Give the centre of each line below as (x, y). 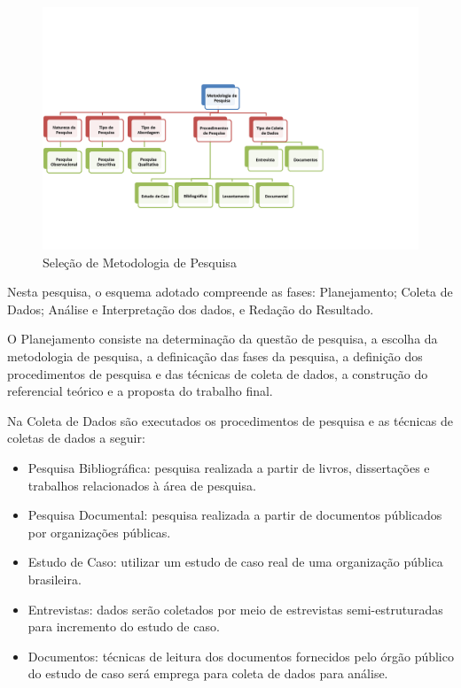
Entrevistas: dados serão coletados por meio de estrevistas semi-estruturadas (235, 609)
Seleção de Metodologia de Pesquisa (140, 262)
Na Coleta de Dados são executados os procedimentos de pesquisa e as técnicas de (230, 420)
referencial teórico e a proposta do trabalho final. (140, 391)
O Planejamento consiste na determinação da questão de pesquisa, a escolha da (223, 339)
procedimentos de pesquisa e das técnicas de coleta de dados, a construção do (218, 373)
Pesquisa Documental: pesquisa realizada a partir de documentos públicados (235, 515)
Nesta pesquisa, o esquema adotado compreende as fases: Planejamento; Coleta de (230, 292)
